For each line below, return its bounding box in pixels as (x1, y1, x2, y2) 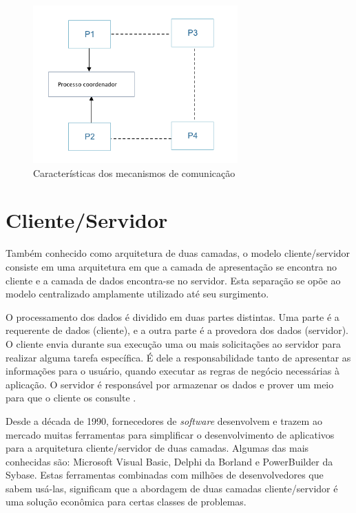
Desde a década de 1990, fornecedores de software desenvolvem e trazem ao (6, 413, 322, 428)
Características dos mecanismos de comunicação (33, 165, 235, 180)
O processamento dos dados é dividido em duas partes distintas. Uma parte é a (6, 309, 339, 324)
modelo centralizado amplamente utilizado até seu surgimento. (6, 286, 269, 301)
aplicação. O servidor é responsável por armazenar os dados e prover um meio (6, 377, 334, 391)
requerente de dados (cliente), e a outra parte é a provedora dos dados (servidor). (6, 323, 348, 337)
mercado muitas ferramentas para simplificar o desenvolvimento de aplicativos (6, 427, 335, 441)
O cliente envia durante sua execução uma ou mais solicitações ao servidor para (6, 336, 341, 350)
